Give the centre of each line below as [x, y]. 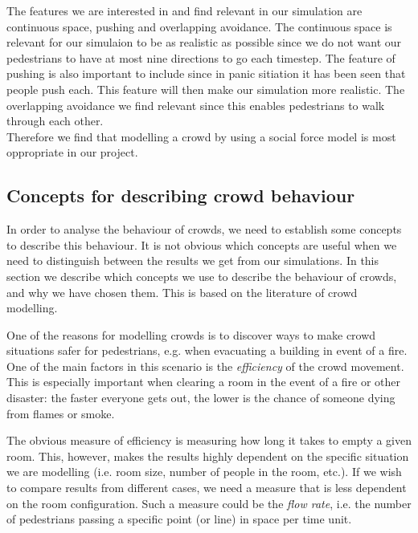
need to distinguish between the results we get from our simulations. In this [193, 260]
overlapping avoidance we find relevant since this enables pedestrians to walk [196, 105]
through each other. [55, 121]
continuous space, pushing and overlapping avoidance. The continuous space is [199, 26]
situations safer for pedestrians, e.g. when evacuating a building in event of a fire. [207, 350]
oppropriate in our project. [72, 152]
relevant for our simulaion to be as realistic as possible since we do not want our [204, 42]
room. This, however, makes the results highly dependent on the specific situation [208, 456]
